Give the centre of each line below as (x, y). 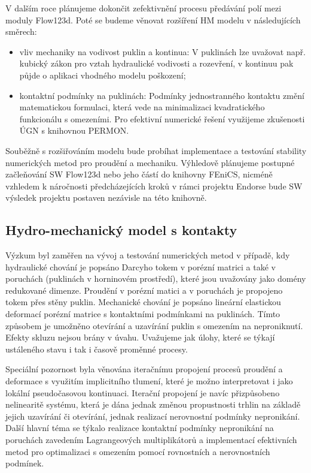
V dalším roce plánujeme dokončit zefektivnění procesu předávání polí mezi (144, 8)
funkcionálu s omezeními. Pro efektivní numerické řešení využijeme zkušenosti (162, 118)
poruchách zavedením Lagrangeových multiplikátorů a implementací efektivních (151, 440)
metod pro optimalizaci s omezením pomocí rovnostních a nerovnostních (138, 451)
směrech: (21, 31)
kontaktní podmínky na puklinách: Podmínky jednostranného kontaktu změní (162, 95)
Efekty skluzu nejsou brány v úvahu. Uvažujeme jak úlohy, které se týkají (140, 337)
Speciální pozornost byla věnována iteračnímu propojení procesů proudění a (144, 369)
